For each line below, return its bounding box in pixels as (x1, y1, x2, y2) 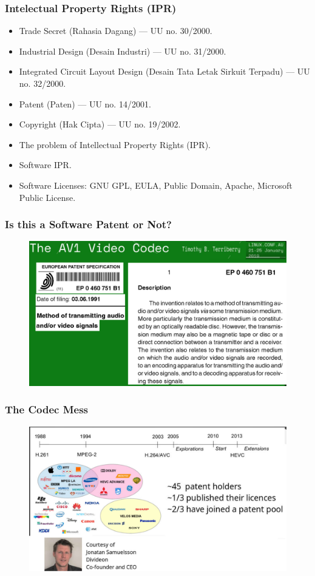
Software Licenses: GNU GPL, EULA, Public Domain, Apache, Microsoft (19, 178, 293, 191)
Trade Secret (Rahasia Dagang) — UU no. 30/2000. (19, 24, 212, 37)
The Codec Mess (5, 402, 88, 417)
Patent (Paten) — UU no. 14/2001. (19, 97, 151, 110)
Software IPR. (19, 158, 72, 171)
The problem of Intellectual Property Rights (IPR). (19, 138, 211, 151)
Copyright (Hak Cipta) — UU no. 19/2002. (19, 118, 181, 130)
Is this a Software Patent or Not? (5, 217, 172, 232)
